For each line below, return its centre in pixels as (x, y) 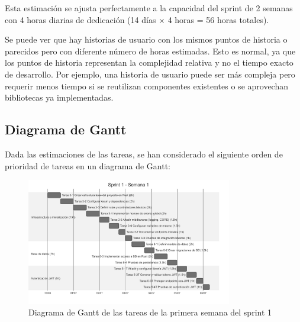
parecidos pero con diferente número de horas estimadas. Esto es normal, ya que (150, 51)
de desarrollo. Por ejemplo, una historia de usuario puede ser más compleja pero (150, 74)
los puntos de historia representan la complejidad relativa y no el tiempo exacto (149, 62)
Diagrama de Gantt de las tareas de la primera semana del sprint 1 (150, 312)
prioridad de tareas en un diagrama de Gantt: (88, 165)
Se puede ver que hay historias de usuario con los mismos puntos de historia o (146, 39)
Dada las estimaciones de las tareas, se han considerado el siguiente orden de (144, 154)
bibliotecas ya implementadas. (59, 97)
